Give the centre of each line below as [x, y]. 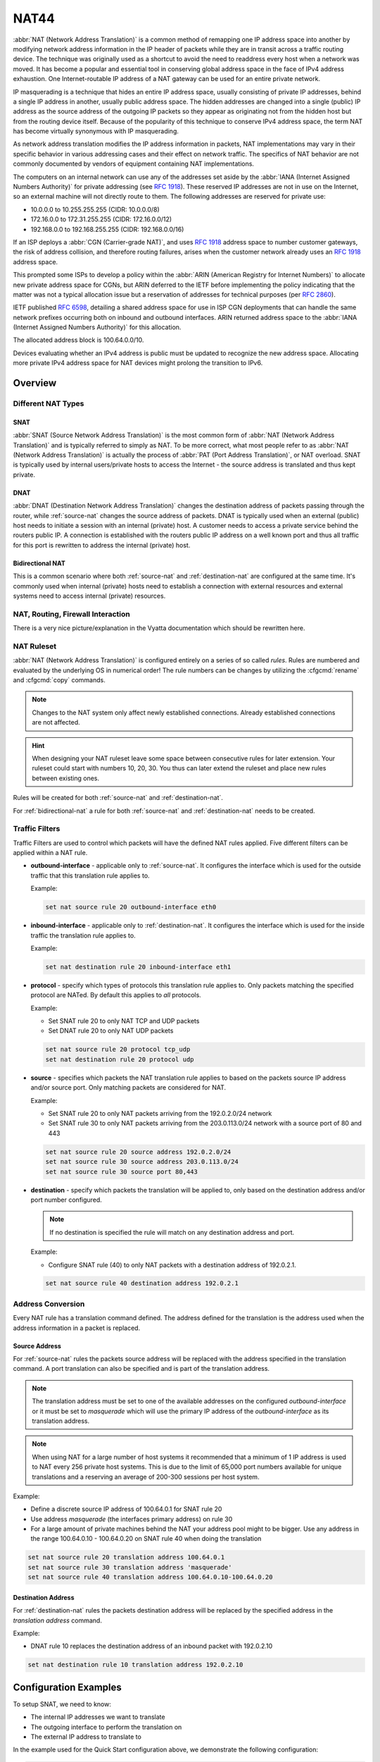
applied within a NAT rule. [50, 853]
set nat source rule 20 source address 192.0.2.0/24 [138, 1152]
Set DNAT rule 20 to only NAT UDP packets [111, 1031]
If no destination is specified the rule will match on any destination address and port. [172, 1232]
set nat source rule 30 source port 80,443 [122, 1171]
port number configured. [66, 1200]
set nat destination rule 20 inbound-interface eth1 [138, 967]
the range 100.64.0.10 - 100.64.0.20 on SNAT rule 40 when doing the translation [146, 1539]
